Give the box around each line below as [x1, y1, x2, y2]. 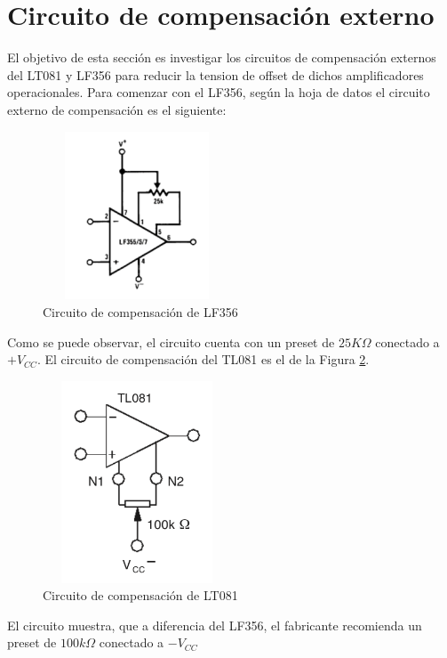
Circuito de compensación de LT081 [43, 586, 238, 605]
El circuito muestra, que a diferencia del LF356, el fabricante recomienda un [7, 615, 422, 634]
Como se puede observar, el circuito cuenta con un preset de [7, 332, 335, 351]
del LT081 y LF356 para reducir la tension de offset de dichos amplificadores [7, 65, 424, 84]
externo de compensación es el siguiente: [7, 100, 227, 118]
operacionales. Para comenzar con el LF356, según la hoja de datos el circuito [7, 83, 430, 102]
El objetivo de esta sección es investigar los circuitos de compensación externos [7, 48, 436, 67]
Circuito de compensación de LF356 [43, 303, 238, 321]
